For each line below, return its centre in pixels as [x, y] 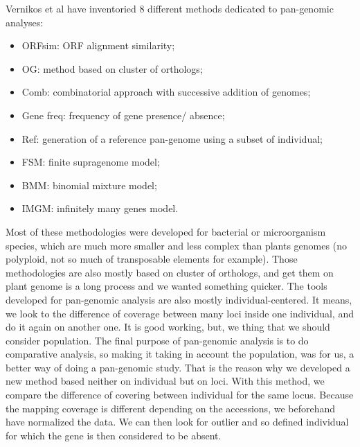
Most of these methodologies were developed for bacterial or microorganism [166, 231]
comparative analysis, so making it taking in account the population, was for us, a [180, 354]
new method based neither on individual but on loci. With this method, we [165, 381]
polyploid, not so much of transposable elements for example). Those [152, 259]
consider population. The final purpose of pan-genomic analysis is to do [157, 340]
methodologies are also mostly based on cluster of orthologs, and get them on [170, 272]
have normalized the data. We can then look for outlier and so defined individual [177, 422]
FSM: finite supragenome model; [91, 162]
